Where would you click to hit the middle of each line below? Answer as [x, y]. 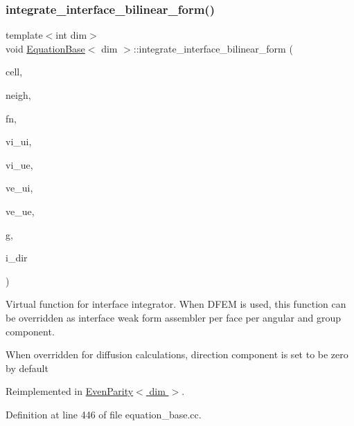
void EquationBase [45, 48]
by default [27, 368]
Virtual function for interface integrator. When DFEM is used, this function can [176, 304]
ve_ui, [19, 188]
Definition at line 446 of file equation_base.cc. [104, 414]
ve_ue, [20, 211]
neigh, [18, 95]
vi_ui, [19, 141]
